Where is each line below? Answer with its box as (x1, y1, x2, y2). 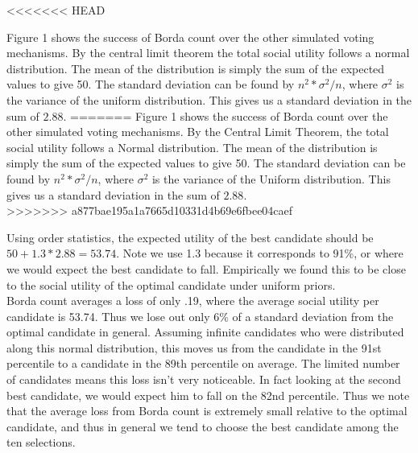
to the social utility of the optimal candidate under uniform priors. (6, 276, 336, 293)
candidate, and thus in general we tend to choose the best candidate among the (6, 418, 399, 434)
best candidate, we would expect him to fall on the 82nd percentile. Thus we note (6, 386, 410, 403)
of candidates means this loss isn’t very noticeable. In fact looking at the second (6, 371, 401, 388)
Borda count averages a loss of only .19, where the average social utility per (6, 292, 379, 309)
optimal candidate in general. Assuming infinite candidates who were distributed (6, 323, 404, 340)
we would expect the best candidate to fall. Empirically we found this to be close (6, 260, 406, 277)
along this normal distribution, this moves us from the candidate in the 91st (6, 339, 382, 356)
